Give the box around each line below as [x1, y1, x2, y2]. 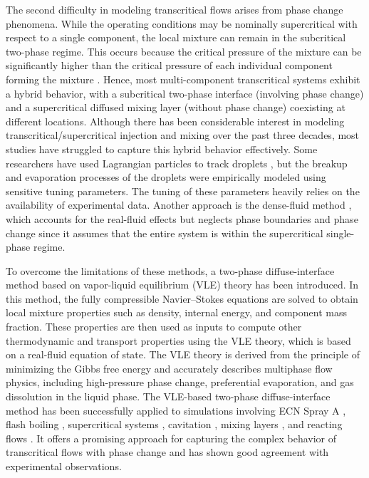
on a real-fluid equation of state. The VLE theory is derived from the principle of [6, 347, 360, 362]
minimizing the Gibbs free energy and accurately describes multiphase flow [6, 360, 333, 375]
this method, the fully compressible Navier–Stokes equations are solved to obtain [6, 291, 358, 306]
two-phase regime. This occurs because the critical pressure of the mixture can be [6, 43, 362, 58]
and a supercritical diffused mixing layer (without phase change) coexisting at [6, 100, 345, 115]
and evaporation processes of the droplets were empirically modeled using [6, 170, 326, 185]
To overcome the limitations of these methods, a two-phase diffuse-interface [6, 263, 335, 278]
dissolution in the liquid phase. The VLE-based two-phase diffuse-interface [6, 389, 331, 404]
